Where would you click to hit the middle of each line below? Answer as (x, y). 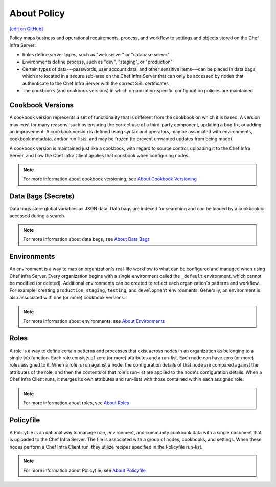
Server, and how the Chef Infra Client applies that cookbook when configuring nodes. (99, 155)
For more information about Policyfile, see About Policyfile (84, 470)
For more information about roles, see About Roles (76, 403)
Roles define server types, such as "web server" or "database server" (96, 54)
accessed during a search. (38, 216)
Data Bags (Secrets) (42, 197)
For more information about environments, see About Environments (94, 321)
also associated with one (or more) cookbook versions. (67, 297)
